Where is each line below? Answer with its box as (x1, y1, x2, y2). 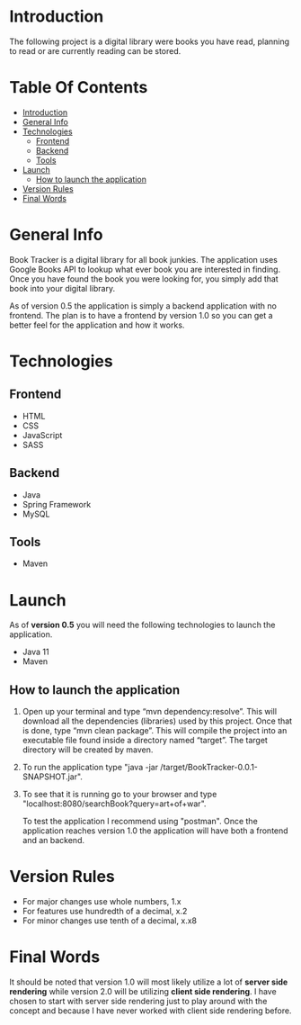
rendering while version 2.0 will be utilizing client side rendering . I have (9, 986, 277, 997)
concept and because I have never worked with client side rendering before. (9, 1005, 292, 1016)
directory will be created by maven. (22, 744, 154, 755)
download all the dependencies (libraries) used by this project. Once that (22, 715, 293, 726)
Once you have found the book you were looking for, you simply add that (9, 273, 279, 284)
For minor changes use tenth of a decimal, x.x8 (22, 915, 198, 926)
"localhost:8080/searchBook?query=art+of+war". (22, 798, 207, 809)
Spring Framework (22, 499, 92, 509)
